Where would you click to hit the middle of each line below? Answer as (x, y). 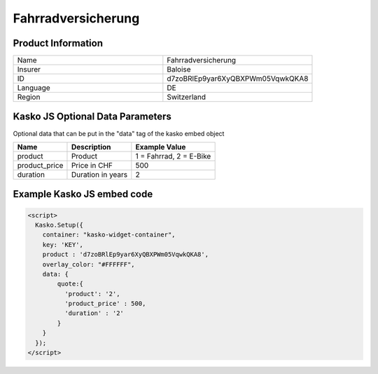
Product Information (58, 43)
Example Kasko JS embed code (83, 194)
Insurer (29, 69)
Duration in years (99, 174)
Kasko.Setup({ (59, 225)
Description (91, 147)
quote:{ (70, 284)
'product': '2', (92, 294)
